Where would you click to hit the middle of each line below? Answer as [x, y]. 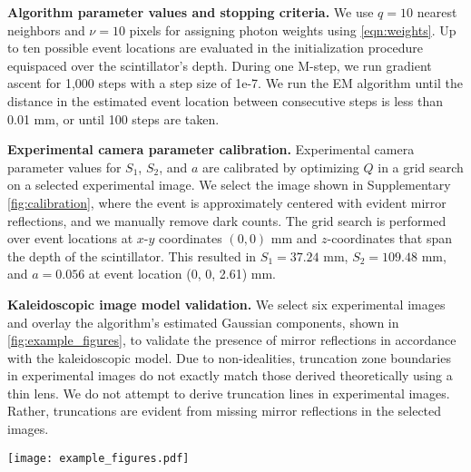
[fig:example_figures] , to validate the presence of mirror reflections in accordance [232, 340]
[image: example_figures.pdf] [98, 458]
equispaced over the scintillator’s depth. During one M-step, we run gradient [220, 65]
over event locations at [70, 238]
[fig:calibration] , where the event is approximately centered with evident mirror [227, 202]
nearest [437, 12]
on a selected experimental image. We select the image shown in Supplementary [229, 185]
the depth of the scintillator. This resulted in [132, 256]
